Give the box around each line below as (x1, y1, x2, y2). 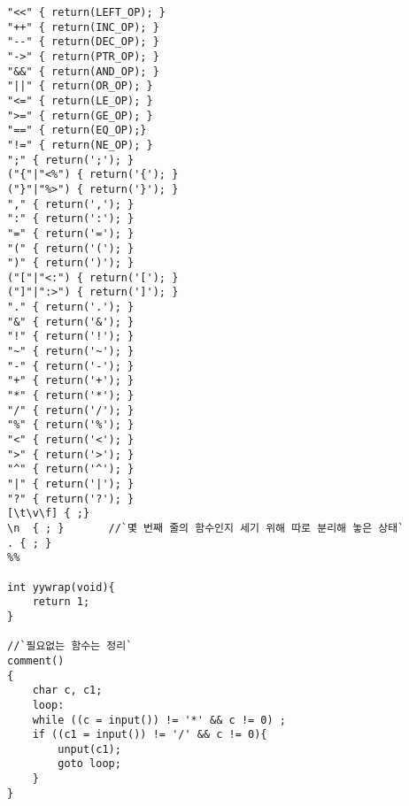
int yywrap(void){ (7, 580, 115, 594)
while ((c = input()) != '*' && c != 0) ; (32, 713, 286, 726)
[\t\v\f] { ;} (7, 507, 90, 520)
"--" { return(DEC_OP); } (7, 35, 159, 49)
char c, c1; (32, 684, 103, 697)
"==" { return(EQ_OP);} (7, 124, 147, 137)
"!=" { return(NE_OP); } (7, 138, 153, 151)
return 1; (32, 595, 90, 609)
